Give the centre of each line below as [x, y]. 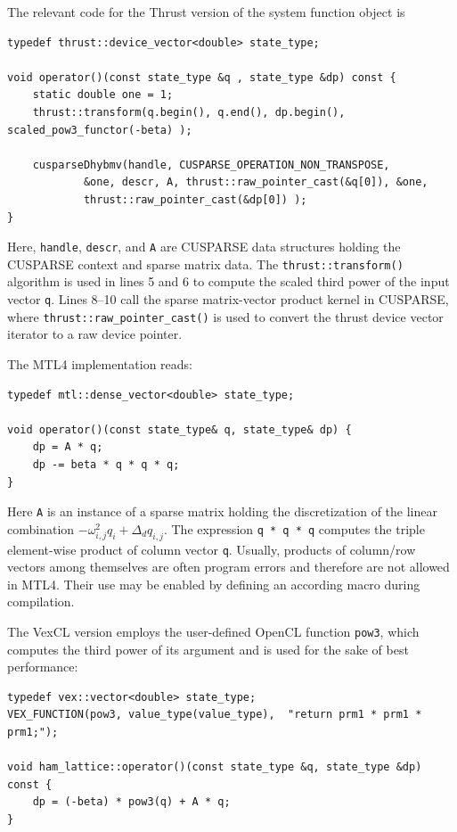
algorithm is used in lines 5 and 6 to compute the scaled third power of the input [228, 281]
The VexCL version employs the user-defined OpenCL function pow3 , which [213, 631]
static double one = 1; [103, 95]
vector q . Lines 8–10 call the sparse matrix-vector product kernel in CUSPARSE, [228, 299]
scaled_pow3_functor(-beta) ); [100, 130]
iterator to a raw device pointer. [95, 334]
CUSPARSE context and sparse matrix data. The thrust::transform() [205, 264]
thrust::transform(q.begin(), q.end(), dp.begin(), [189, 112]
